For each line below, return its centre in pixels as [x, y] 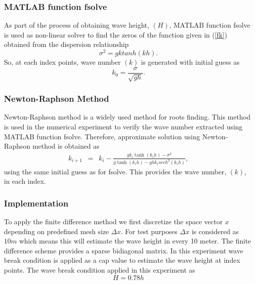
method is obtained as [66, 146]
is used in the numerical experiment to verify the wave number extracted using [123, 126]
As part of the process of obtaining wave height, [77, 25]
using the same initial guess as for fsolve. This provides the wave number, [115, 171]
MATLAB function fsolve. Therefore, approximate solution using [102, 136]
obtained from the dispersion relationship [66, 44]
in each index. [25, 181]
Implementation [36, 203]
